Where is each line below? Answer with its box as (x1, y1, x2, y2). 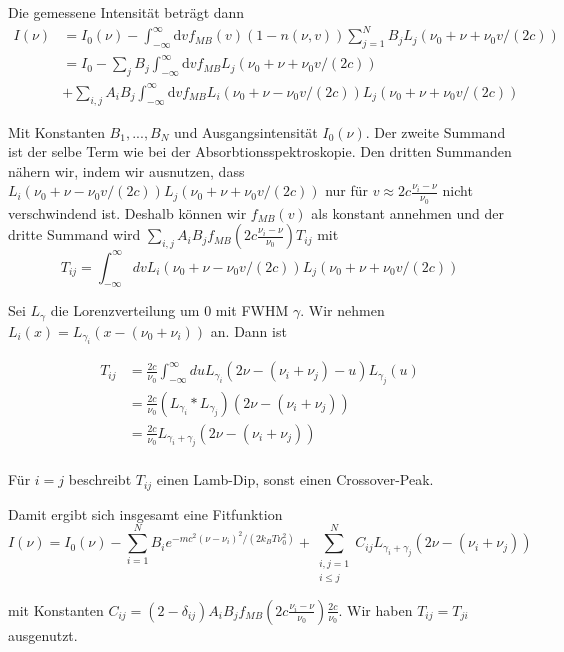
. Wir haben (338, 599, 413, 620)
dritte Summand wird (8, 224, 141, 245)
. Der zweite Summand (365, 121, 506, 142)
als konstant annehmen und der (311, 202, 505, 223)
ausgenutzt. (8, 624, 78, 645)
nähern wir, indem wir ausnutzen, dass (8, 160, 245, 181)
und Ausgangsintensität (174, 121, 318, 142)
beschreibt (68, 469, 132, 490)
